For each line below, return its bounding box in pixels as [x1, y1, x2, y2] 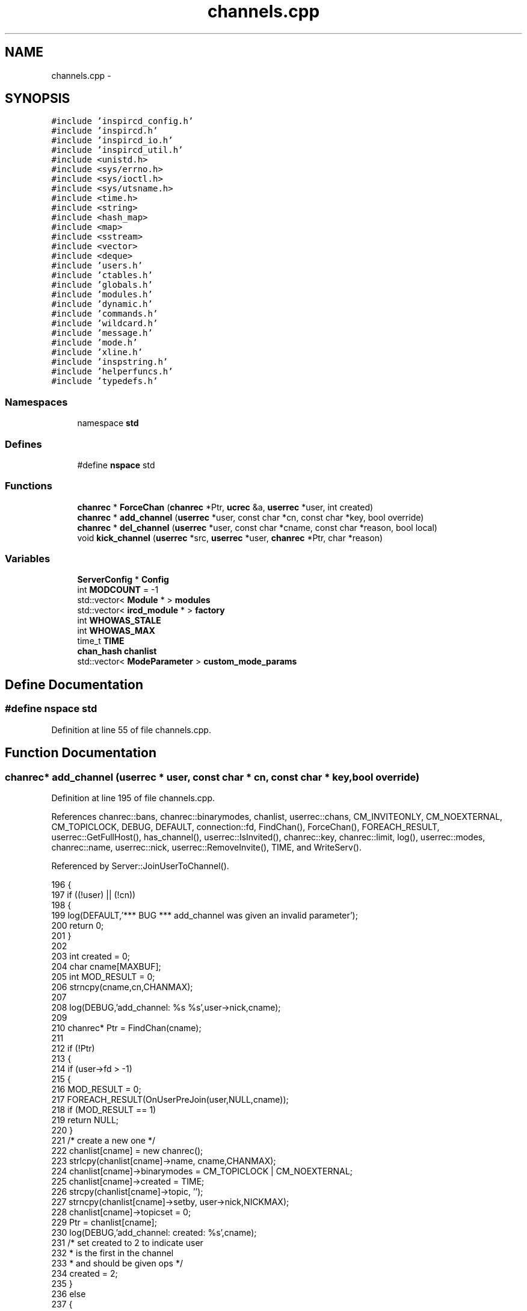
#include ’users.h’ [51, 261, 143, 271]
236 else [51, 1288, 86, 1299]
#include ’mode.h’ [51, 338, 138, 348]
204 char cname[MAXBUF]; [51, 961, 161, 972]
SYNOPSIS [5, 91, 70, 107]
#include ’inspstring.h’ [51, 357, 168, 367]
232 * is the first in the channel [51, 1247, 174, 1258]
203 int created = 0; [51, 950, 131, 961]
